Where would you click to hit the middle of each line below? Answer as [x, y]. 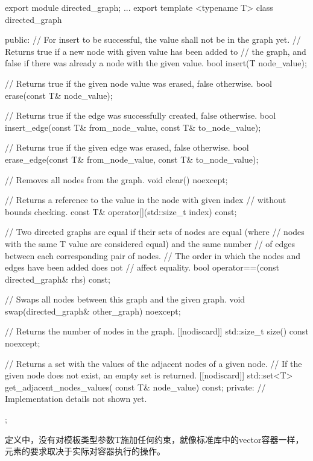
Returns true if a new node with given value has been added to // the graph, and [156, 51]
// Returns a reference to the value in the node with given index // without [146, 200]
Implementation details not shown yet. [76, 399]
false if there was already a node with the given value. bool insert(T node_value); [156, 63]
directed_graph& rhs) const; [58, 279]
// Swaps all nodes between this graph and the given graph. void [125, 299]
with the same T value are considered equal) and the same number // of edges [150, 243]
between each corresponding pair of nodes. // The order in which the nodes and [153, 255]
